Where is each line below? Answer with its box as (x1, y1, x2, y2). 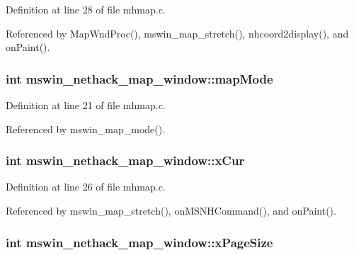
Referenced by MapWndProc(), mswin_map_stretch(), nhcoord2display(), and (6, 25, 349, 40)
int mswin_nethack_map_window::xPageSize (6, 233, 273, 251)
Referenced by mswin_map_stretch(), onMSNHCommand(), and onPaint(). (6, 203, 336, 217)
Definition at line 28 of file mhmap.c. (6, 2, 166, 16)
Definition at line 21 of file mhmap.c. (6, 98, 166, 112)
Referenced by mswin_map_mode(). (6, 121, 166, 136)
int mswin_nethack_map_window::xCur (6, 152, 245, 169)
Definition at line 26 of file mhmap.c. (6, 179, 166, 194)
